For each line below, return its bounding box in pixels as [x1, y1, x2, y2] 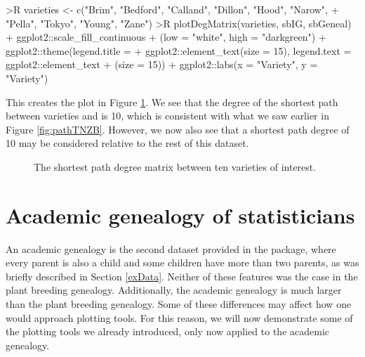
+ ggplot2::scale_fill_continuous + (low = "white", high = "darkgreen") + [6, 30, 326, 44]
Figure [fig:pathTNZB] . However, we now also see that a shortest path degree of [6, 122, 350, 136]
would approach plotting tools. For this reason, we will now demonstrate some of [6, 310, 353, 325]
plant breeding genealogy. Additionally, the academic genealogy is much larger [6, 283, 342, 297]
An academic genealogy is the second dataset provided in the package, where [6, 241, 336, 256]
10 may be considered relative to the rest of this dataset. [6, 136, 249, 150]
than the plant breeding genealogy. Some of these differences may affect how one [6, 297, 352, 311]
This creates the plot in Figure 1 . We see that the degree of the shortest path [6, 94, 338, 109]
